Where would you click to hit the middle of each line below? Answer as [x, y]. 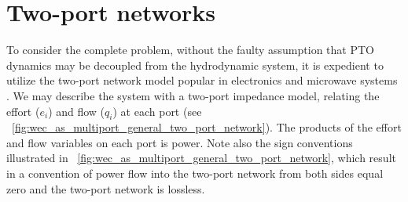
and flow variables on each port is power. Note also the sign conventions [180, 142]
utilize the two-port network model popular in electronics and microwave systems [202, 80]
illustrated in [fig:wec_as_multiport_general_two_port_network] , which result [201, 158]
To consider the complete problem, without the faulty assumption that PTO [190, 50]
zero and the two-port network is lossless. [106, 188]
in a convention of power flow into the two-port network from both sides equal [195, 173]
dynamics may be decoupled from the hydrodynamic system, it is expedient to [195, 65]
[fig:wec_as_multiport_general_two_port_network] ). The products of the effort [207, 127]
